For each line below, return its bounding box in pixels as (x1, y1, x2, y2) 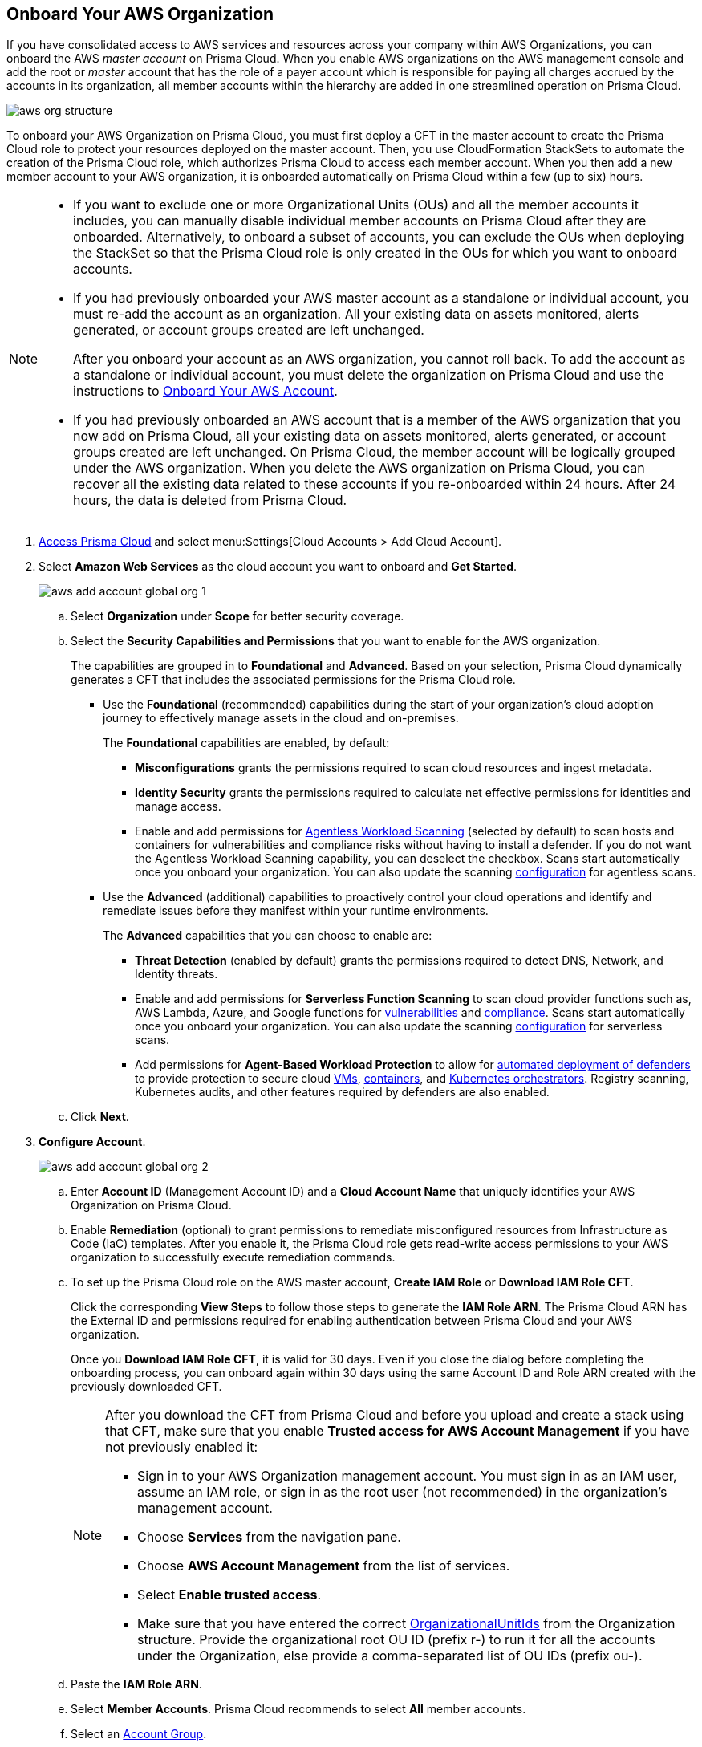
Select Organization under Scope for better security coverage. (71, 609, 404, 624)
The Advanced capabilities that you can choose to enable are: (103, 928, 432, 943)
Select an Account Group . (71, 1727, 207, 1741)
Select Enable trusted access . (137, 1587, 322, 1603)
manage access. (135, 799, 221, 814)
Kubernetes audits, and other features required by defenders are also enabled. (135, 1085, 550, 1099)
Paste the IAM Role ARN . (71, 1677, 202, 1692)
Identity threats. (135, 967, 218, 981)
